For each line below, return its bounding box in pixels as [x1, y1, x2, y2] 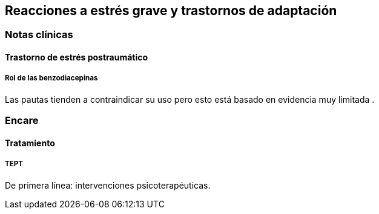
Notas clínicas [5, 28, 73, 41]
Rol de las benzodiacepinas [5, 74, 98, 83]
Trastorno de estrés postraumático [5, 52, 148, 63]
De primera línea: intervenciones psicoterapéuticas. [5, 180, 211, 190]
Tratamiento [5, 137, 55, 148]
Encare [5, 114, 39, 127]
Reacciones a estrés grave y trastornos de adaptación [5, 3, 337, 18]
